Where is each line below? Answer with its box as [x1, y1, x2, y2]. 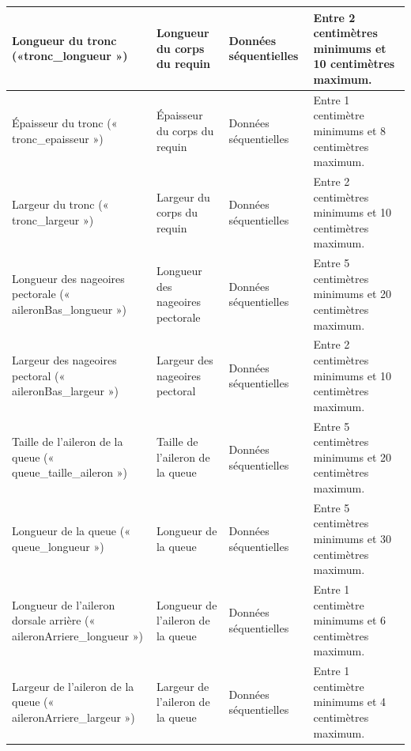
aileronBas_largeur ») [12, 383, 119, 399]
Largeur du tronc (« [12, 196, 109, 213]
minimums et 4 [313, 693, 386, 710]
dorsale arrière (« [12, 612, 96, 628]
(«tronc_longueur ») [12, 47, 128, 64]
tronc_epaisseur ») [12, 130, 104, 146]
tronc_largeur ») [12, 211, 94, 228]
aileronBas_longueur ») [12, 300, 127, 317]
